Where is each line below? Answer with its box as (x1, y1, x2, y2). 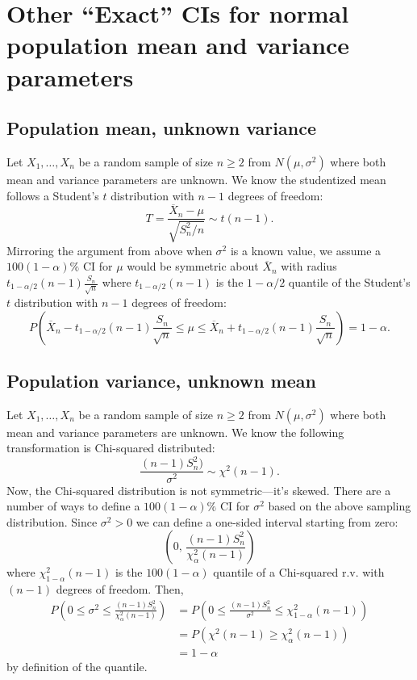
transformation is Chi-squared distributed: (6, 439, 215, 456)
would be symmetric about (127, 258, 259, 275)
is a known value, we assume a (230, 241, 382, 258)
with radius (281, 258, 337, 275)
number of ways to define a (6, 497, 140, 514)
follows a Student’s (6, 187, 99, 204)
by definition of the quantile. (6, 657, 148, 674)
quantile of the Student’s (288, 274, 411, 290)
